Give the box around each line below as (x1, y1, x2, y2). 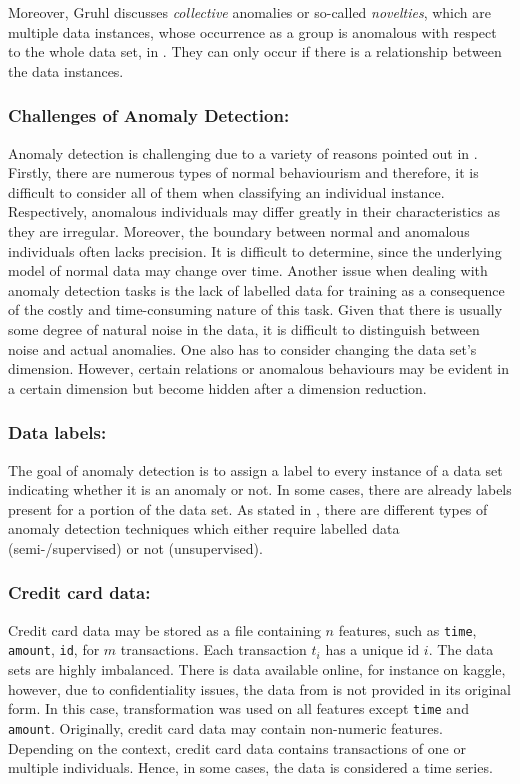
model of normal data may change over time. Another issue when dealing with (8, 260, 488, 281)
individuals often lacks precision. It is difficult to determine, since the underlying (8, 240, 502, 261)
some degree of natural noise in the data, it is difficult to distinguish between (8, 318, 480, 339)
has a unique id (325, 639, 420, 660)
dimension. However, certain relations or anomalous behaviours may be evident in (8, 358, 510, 379)
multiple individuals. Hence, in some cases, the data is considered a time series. (8, 757, 493, 778)
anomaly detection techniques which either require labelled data (8, 518, 400, 539)
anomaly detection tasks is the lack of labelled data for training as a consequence (8, 279, 505, 300)
